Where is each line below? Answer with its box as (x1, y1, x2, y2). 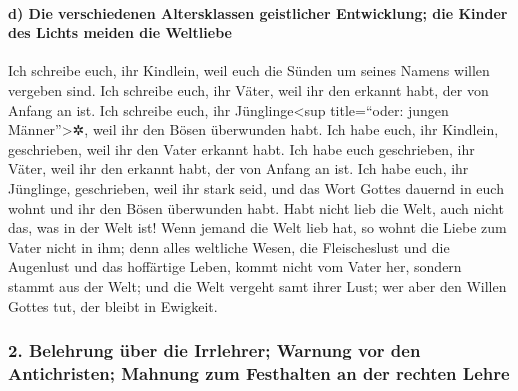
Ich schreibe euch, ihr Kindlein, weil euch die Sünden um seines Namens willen (8, 60, 490, 81)
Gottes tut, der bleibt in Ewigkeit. (8, 295, 218, 316)
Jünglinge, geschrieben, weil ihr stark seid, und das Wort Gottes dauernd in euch (8, 177, 504, 198)
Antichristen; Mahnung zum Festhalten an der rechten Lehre (8, 360, 510, 385)
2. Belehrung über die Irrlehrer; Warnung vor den (8, 338, 421, 363)
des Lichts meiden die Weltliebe (8, 22, 232, 43)
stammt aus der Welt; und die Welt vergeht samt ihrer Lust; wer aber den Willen (8, 275, 507, 296)
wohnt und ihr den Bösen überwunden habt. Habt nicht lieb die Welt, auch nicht (8, 197, 504, 218)
